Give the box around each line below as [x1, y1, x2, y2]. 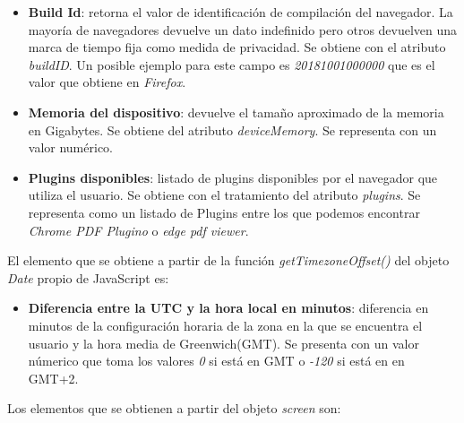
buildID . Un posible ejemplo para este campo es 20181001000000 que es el [28, 55, 435, 73]
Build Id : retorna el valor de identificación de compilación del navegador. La [28, 3, 453, 21]
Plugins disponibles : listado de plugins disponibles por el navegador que [28, 168, 438, 186]
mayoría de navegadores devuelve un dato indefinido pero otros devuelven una [28, 20, 458, 39]
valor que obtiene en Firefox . [28, 73, 186, 91]
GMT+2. [28, 368, 79, 387]
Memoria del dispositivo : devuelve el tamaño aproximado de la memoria [28, 102, 444, 121]
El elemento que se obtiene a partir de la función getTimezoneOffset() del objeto [7, 251, 450, 270]
